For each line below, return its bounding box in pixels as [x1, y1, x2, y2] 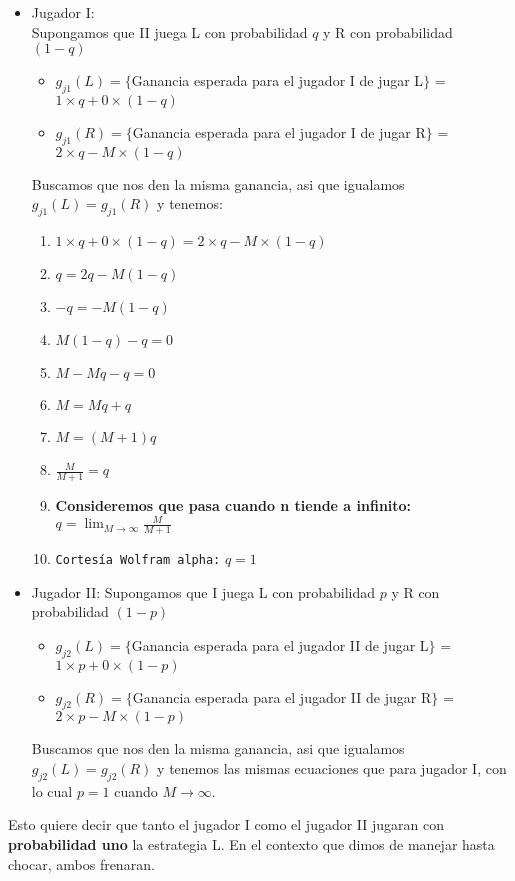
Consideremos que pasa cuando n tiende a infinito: [55, 495, 412, 515]
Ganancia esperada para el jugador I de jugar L [131, 70, 424, 91]
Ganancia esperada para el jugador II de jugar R [132, 686, 432, 707]
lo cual [31, 780, 73, 801]
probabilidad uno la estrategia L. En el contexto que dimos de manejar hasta [8, 833, 495, 854]
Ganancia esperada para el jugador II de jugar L [131, 634, 429, 655]
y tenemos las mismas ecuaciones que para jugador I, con [157, 757, 507, 778]
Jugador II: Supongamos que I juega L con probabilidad [31, 581, 376, 602]
